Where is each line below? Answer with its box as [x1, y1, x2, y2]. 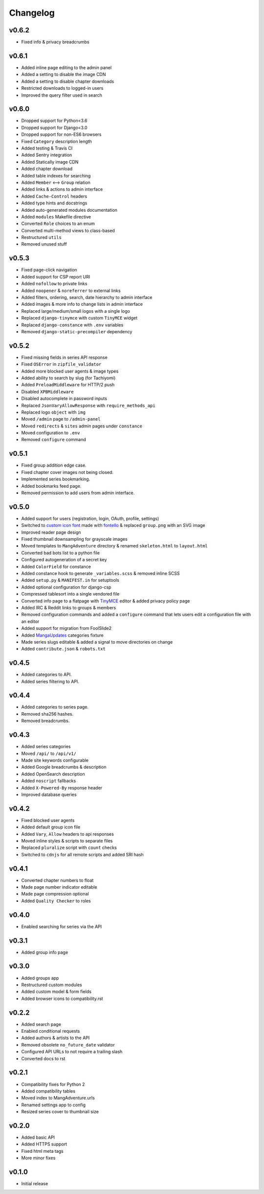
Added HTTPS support [21, 1141, 67, 1147]
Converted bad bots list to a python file [21, 549, 100, 556]
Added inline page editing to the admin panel [21, 64, 112, 71]
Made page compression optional [21, 891, 89, 897]
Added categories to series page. [21, 704, 89, 710]
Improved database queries [21, 792, 77, 797]
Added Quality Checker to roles [21, 897, 91, 904]
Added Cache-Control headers [21, 193, 88, 199]
